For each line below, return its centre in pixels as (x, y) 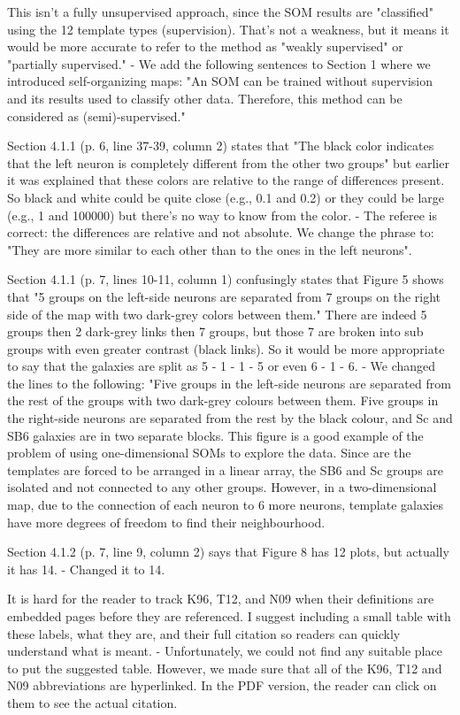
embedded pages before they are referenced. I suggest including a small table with (229, 616)
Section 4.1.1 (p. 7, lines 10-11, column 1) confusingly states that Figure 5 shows (226, 279)
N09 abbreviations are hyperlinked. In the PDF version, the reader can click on (222, 685)
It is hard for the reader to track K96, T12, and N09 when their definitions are (221, 599)
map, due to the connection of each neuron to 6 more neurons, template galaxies (225, 505)
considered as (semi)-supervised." (96, 115)
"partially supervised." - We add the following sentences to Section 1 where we (219, 63)
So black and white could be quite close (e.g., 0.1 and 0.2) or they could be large (226, 197)
